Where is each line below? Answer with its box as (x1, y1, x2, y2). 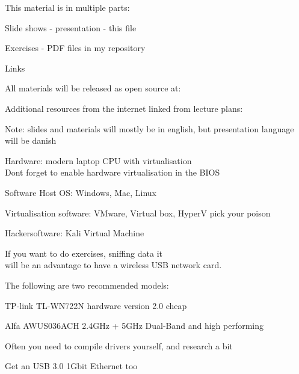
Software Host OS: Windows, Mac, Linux (5, 186, 157, 198)
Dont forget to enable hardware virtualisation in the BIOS (5, 166, 220, 179)
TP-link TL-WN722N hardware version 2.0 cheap (5, 299, 187, 311)
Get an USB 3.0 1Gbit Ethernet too (5, 360, 138, 372)
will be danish (5, 134, 57, 147)
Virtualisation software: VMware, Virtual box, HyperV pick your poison (5, 206, 271, 219)
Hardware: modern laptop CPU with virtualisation (5, 154, 192, 167)
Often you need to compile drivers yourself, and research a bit (5, 339, 233, 352)
